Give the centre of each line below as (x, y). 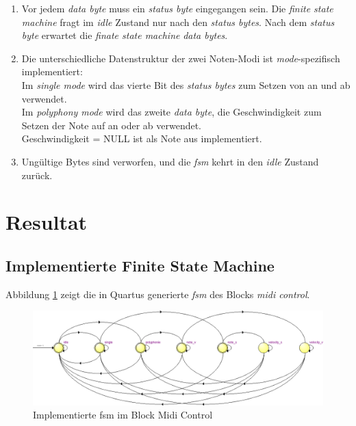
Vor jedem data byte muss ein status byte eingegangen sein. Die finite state (177, 8)
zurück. (37, 175)
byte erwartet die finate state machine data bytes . (125, 35)
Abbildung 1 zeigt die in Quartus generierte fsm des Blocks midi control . (158, 294)
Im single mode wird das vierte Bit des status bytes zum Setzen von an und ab (186, 84)
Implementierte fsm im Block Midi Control (123, 415)
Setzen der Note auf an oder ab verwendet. (112, 125)
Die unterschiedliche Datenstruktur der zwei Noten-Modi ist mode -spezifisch (181, 58)
